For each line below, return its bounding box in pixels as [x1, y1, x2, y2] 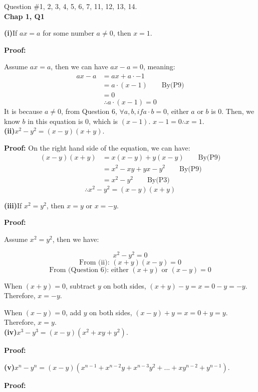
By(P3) [147, 176, 170, 184]
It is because [4, 106, 43, 116]
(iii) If [4, 200, 22, 210]
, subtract [65, 280, 96, 291]
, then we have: [52, 233, 99, 244]
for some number [43, 28, 94, 38]
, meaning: [143, 61, 175, 72]
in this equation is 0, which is [28, 115, 118, 126]
